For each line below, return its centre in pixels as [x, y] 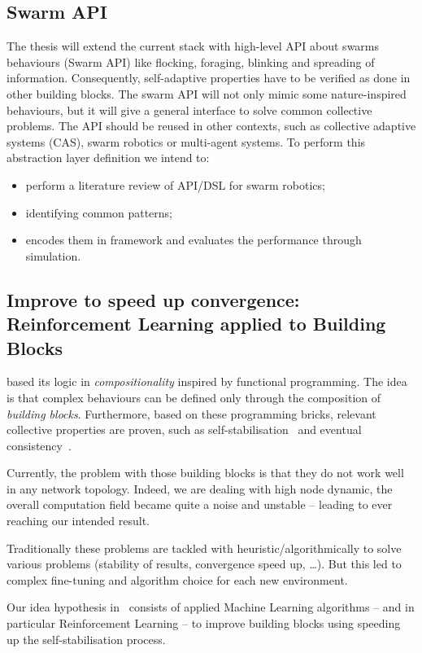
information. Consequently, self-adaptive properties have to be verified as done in [209, 78]
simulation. [53, 255]
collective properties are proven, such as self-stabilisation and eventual [184, 429]
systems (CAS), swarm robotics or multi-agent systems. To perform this [186, 141]
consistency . [39, 445]
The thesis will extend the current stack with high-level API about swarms [193, 46]
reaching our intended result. [78, 521]
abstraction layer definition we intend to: [108, 158]
